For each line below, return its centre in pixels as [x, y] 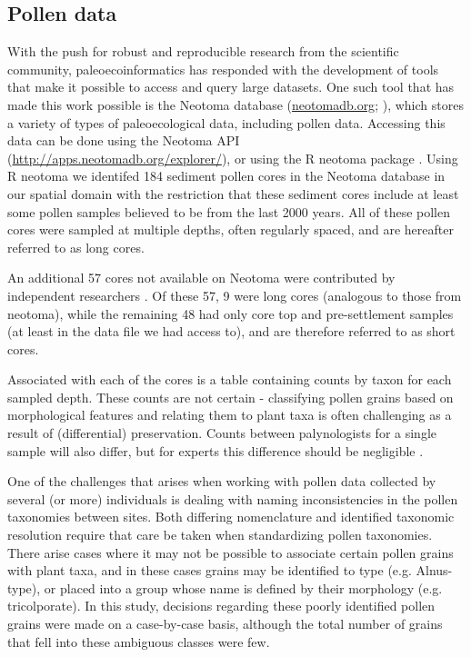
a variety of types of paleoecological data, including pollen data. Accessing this [226, 122]
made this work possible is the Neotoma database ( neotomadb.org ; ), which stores [235, 104]
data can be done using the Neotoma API [124, 140]
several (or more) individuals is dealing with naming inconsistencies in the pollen [233, 498]
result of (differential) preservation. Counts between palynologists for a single [222, 433]
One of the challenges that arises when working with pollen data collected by [222, 481]
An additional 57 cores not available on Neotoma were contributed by [201, 278]
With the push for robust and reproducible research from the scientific [203, 51]
